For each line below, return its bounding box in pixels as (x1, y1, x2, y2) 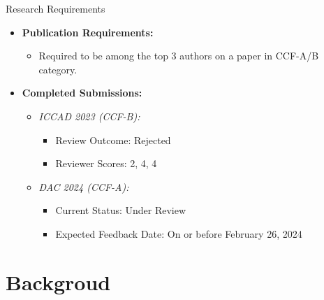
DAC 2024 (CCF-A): (38, 179, 129, 194)
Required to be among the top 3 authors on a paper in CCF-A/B (38, 48, 319, 63)
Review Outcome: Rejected (55, 132, 171, 147)
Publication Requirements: (22, 24, 154, 39)
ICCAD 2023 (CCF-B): (38, 108, 140, 123)
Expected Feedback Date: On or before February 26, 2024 (55, 226, 302, 241)
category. (38, 62, 78, 76)
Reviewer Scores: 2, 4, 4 (55, 156, 157, 171)
